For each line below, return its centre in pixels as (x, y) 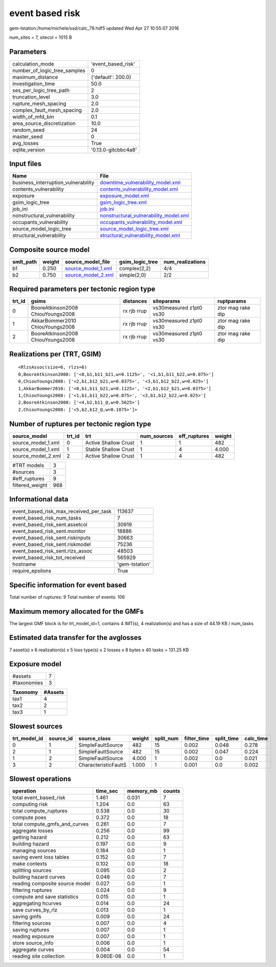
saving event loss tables (41, 857)
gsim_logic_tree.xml (123, 202)
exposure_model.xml (124, 196)
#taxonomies (28, 683)
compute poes (29, 817)
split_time (227, 738)
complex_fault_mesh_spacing (47, 110)
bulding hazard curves (39, 877)
